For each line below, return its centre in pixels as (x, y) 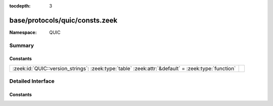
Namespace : (23, 32)
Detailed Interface (32, 81)
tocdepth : (20, 6)
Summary (22, 45)
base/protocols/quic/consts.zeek (63, 20)
